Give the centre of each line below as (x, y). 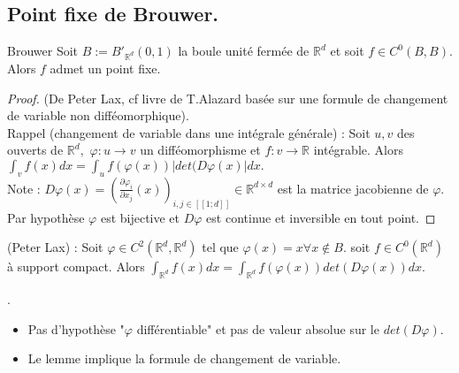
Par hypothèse (46, 217)
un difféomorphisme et (200, 150)
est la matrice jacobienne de (353, 188)
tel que (220, 247)
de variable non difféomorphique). (98, 115)
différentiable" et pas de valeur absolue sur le (258, 328)
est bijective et (140, 217)
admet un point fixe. (105, 68)
